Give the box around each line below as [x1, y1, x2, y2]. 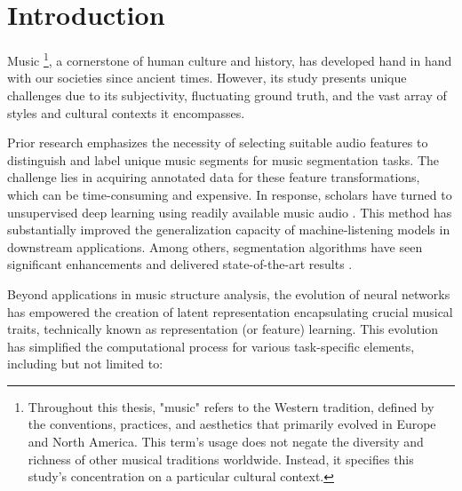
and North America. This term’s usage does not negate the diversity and [28, 432, 424, 451]
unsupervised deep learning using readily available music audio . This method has [7, 202, 452, 221]
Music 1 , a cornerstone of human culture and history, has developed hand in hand [7, 49, 452, 69]
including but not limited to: [7, 354, 163, 373]
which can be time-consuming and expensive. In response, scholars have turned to [7, 185, 452, 203]
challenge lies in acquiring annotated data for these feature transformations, [7, 168, 420, 186]
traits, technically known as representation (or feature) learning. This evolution [7, 320, 439, 338]
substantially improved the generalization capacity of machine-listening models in [7, 220, 450, 239]
